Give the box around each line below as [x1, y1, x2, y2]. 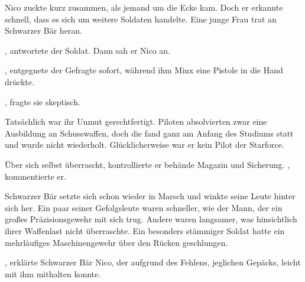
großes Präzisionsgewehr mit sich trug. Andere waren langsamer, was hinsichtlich [5, 213, 297, 225]
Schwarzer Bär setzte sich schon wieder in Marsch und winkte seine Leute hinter [5, 190, 296, 202]
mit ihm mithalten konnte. [5, 267, 101, 280]
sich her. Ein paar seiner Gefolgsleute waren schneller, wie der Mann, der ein [5, 201, 283, 213]
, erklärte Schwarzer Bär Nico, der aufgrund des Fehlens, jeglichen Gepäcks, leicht [5, 256, 301, 268]
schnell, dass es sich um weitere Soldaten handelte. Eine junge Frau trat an [5, 12, 277, 25]
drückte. [5, 75, 34, 87]
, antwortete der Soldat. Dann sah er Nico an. [5, 44, 170, 56]
